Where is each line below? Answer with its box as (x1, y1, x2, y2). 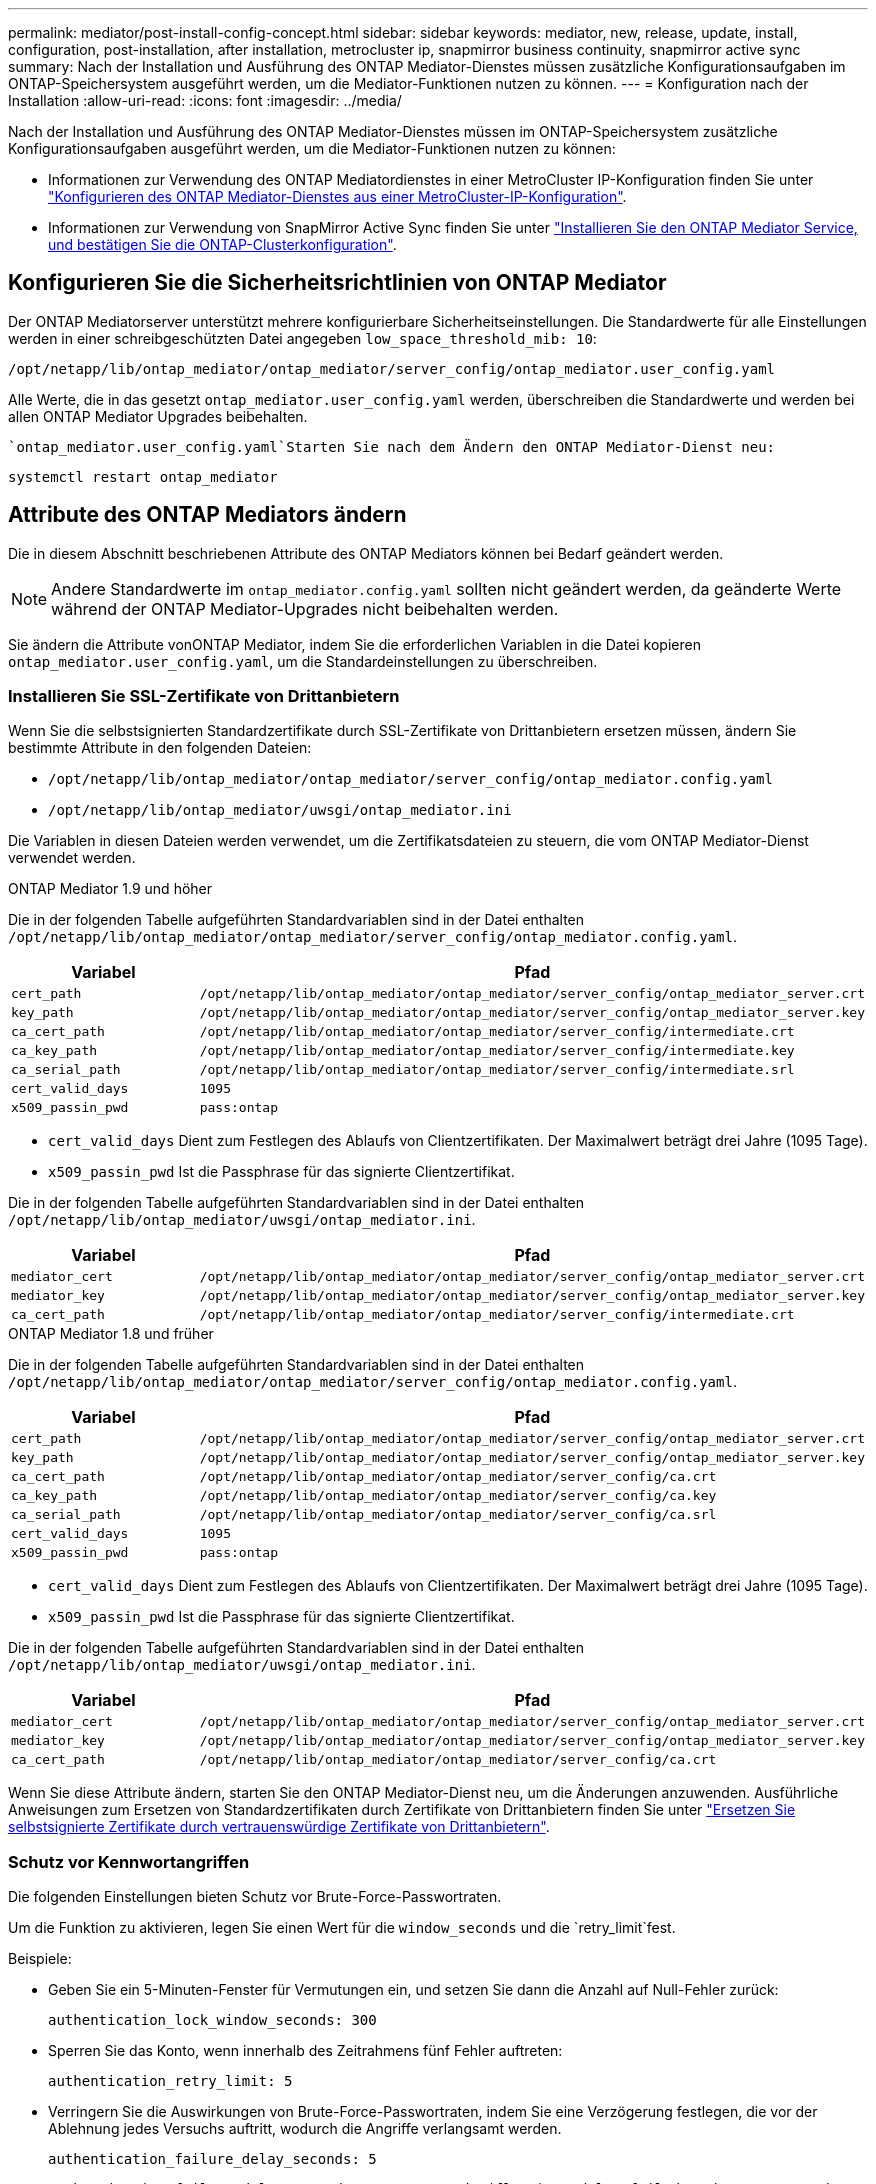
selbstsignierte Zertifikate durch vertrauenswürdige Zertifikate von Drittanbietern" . (8, 1818, 550, 1836)
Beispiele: (8, 1950, 72, 1968)
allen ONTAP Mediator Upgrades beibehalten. (8, 407, 308, 425)
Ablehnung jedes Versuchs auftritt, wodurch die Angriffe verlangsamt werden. (48, 2120, 562, 2138)
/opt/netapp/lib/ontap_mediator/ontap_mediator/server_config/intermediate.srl (199, 1062, 795, 1078)
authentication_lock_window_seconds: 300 (48, 2012, 377, 2029)
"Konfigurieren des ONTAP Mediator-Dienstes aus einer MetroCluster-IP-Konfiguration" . (48, 188, 627, 205)
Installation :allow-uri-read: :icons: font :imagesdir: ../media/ (8, 92, 402, 109)
